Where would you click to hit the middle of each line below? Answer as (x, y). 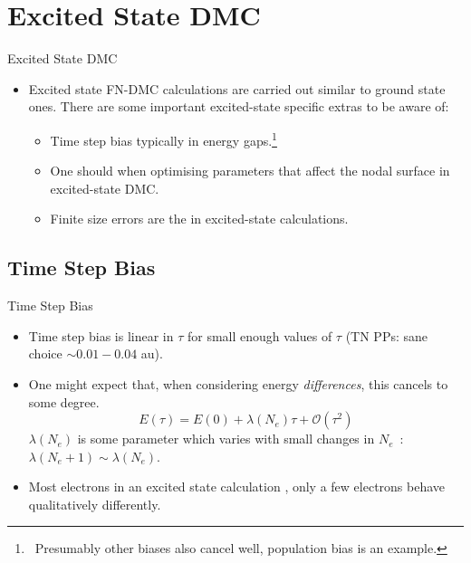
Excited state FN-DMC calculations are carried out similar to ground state (237, 88)
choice (45, 353)
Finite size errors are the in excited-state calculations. (199, 219)
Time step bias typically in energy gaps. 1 (163, 138)
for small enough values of (260, 335)
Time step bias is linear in (101, 335)
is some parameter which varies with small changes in (226, 439)
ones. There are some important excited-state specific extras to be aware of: (239, 106)
